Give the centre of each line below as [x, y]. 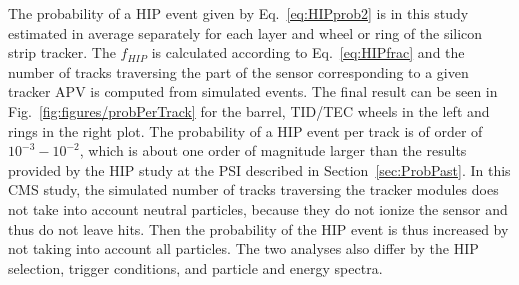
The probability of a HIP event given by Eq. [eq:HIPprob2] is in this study [238, 13]
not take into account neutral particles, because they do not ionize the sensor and [258, 208]
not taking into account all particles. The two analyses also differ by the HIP [243, 248]
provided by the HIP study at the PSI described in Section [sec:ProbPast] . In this [259, 169]
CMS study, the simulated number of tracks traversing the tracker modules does [253, 189]
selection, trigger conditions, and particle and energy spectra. [195, 267]
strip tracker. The [62, 52]
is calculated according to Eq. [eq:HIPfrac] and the [308, 52]
